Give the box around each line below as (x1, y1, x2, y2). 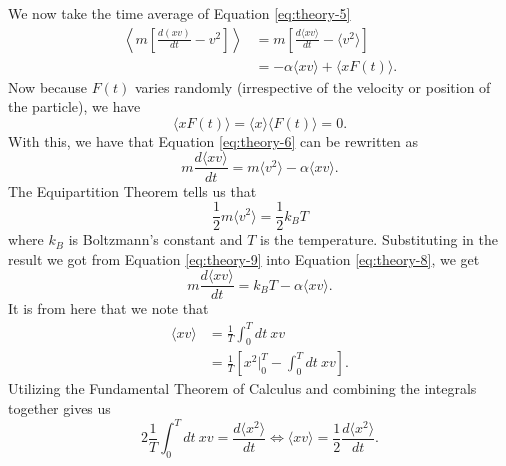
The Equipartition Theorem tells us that (8, 180, 257, 201)
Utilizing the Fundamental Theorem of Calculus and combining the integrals (8, 378, 477, 399)
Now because (8, 76, 88, 97)
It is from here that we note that (8, 298, 209, 319)
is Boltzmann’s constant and (68, 229, 243, 250)
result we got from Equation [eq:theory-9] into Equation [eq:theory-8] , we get (8, 248, 480, 269)
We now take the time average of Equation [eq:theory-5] (8, 3, 351, 23)
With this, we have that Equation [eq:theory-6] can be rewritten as (8, 130, 418, 151)
